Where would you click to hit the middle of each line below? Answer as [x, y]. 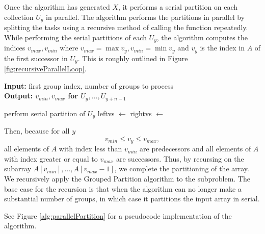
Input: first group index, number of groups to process [89, 85]
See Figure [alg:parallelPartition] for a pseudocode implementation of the [118, 215]
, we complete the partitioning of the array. [182, 168]
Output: [18, 96]
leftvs [106, 113]
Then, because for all [37, 131]
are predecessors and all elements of [195, 149]
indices [15, 48]
